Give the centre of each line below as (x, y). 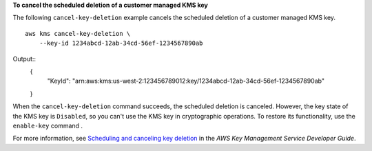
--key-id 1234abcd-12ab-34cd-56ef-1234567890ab (121, 43)
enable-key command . (48, 125)
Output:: (24, 59)
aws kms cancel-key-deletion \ (78, 33)
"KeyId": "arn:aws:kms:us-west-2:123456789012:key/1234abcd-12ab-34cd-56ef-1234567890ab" (186, 81)
